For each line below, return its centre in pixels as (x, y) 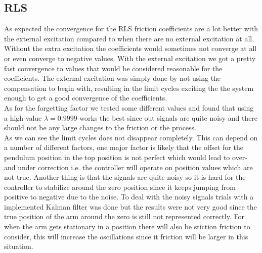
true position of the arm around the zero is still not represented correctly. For (124, 216)
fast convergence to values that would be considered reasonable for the (113, 68)
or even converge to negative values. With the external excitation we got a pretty (130, 58)
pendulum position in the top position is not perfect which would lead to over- (126, 157)
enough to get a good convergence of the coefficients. (86, 98)
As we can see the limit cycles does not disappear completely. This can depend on (131, 137)
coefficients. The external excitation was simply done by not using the (113, 78)
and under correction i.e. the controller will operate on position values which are (128, 167)
